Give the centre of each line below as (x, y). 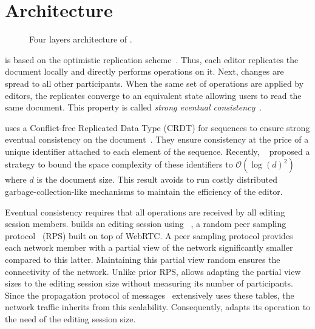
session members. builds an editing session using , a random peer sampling (146, 224)
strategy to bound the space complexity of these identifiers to (119, 164)
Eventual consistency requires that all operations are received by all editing (145, 212)
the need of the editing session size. (70, 319)
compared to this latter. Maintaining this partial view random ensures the (143, 259)
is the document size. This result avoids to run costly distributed (157, 179)
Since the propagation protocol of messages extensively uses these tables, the (150, 295)
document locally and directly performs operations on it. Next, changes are (144, 71)
